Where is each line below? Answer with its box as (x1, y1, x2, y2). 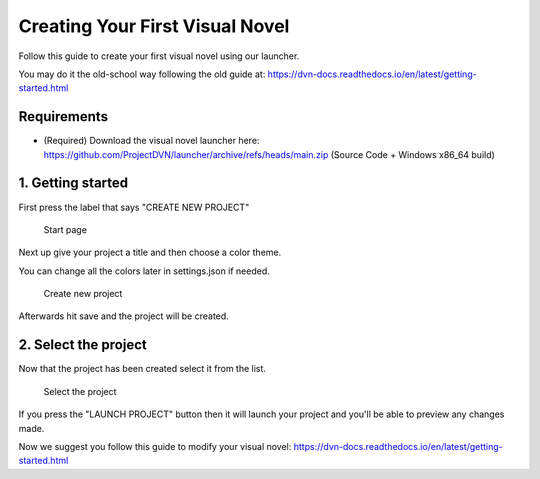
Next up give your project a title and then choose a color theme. (18, 246, 282, 259)
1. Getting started (18, 175, 129, 192)
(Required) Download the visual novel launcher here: (43, 135, 260, 147)
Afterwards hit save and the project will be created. (18, 310, 229, 322)
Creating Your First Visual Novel (18, 15, 290, 37)
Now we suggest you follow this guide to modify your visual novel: (18, 440, 292, 452)
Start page (43, 223, 87, 235)
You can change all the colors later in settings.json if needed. (18, 265, 270, 277)
